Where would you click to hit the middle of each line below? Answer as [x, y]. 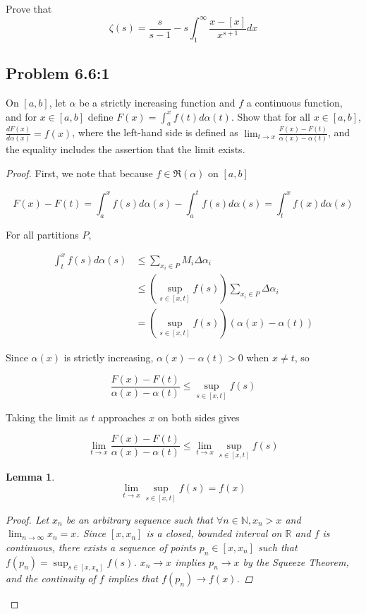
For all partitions [42, 234]
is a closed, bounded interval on [214, 533]
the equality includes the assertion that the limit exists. [126, 149]
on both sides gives [199, 417]
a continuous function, [294, 103]
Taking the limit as [47, 417]
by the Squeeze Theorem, [296, 561]
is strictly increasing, [109, 357]
